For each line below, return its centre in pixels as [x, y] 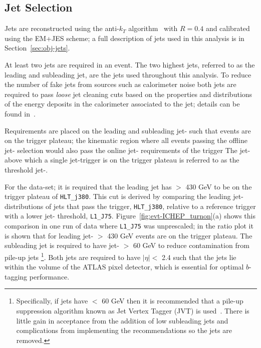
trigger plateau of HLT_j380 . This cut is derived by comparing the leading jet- [124, 196]
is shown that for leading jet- [49, 235]
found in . [20, 113]
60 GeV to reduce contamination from [191, 245]
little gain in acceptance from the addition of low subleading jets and [122, 320]
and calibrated [228, 28]
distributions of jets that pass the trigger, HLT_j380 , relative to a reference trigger [130, 206]
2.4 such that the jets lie [199, 257]
